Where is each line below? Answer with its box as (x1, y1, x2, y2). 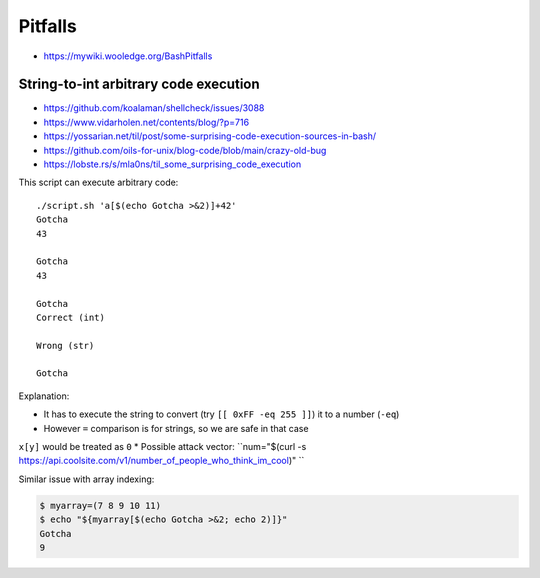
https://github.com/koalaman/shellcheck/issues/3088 (43, 102, 265, 114)
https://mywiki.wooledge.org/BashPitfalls (43, 50, 213, 62)
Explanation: (18, 390, 70, 402)
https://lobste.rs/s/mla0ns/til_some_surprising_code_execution (43, 158, 302, 170)
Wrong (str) (36, 340, 95, 351)
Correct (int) (36, 311, 105, 323)
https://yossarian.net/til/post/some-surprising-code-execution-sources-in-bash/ (43, 130, 377, 142)
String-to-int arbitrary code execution (18, 76, 260, 93)
